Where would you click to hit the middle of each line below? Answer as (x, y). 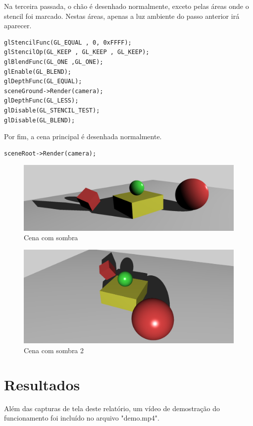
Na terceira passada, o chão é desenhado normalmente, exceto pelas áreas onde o (126, 6)
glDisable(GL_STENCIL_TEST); (52, 110)
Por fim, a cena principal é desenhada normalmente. (83, 136)
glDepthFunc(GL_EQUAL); (43, 81)
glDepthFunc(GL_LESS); (41, 101)
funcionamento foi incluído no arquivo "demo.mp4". (82, 418)
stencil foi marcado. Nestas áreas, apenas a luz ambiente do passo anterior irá (122, 16)
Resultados (42, 384)
